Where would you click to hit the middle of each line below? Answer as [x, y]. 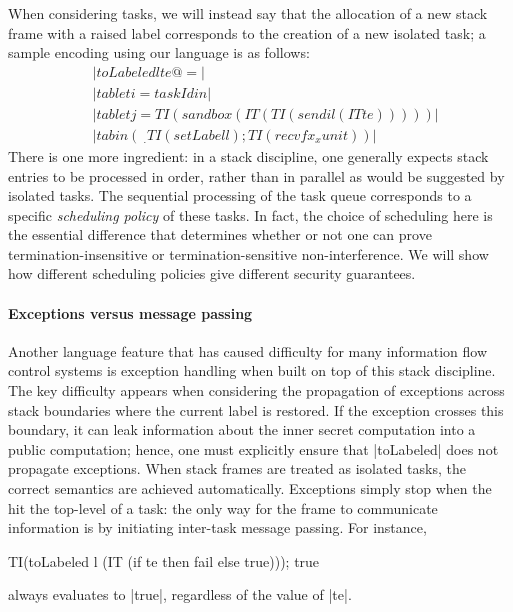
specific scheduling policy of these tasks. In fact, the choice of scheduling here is [250, 214]
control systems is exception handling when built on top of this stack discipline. [252, 370]
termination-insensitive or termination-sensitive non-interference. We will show [248, 253]
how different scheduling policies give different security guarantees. [212, 273]
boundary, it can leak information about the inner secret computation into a [242, 429]
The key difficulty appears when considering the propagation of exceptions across [256, 390]
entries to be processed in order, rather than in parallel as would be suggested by [256, 175]
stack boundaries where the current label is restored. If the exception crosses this [256, 409]
